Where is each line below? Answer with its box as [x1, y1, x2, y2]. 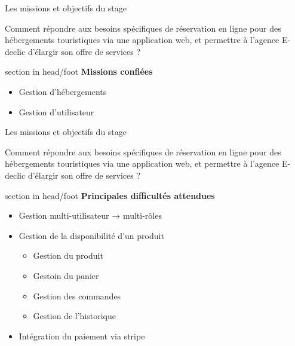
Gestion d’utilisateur [19, 105, 94, 118]
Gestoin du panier [33, 269, 99, 281]
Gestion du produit [33, 249, 103, 262]
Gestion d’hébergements [19, 85, 107, 97]
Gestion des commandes [33, 289, 121, 302]
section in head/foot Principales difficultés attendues [5, 189, 215, 201]
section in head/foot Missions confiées [5, 65, 153, 78]
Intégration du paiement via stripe [19, 329, 145, 342]
